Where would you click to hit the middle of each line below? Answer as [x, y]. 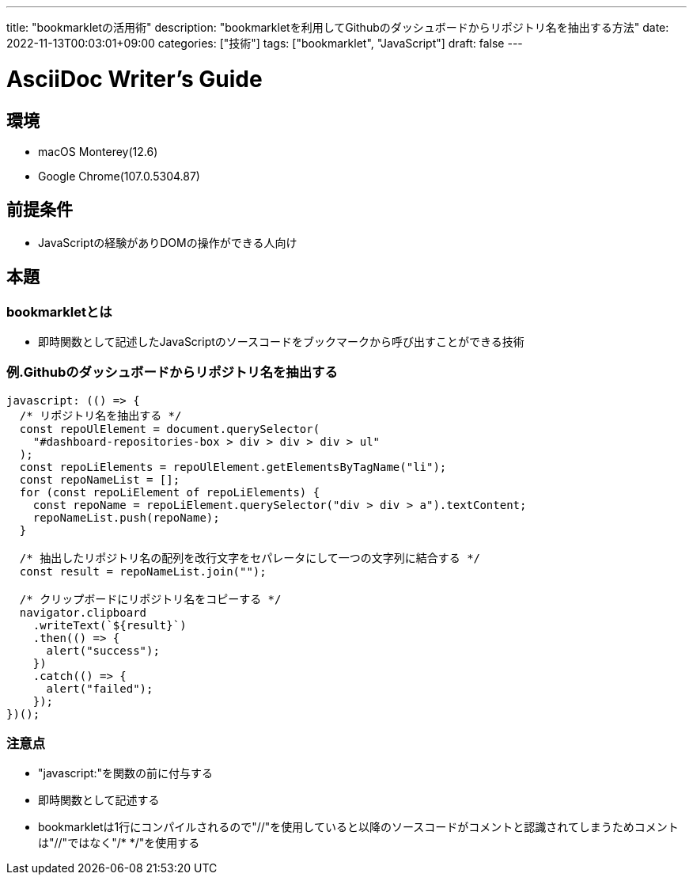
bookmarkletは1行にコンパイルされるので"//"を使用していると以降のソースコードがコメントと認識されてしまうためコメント [358, 827]
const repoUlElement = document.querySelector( [170, 429]
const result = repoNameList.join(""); [143, 571]
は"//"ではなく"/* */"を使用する [119, 843]
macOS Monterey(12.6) [98, 151]
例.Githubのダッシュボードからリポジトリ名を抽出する [172, 372]
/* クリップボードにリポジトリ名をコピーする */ [150, 599]
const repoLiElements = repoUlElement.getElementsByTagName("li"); [233, 467]
